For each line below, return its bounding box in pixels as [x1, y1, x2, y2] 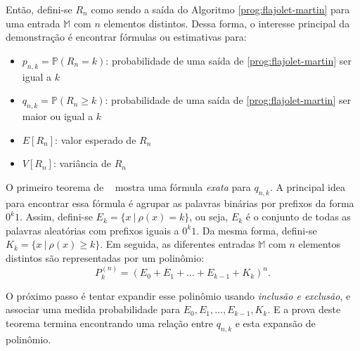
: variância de [53, 156, 112, 171]
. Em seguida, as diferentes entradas [100, 237, 255, 251]
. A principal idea [269, 179, 345, 194]
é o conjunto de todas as [245, 209, 351, 224]
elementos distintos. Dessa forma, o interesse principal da [103, 15, 350, 30]
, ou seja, [189, 209, 229, 224]
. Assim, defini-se [19, 209, 93, 224]
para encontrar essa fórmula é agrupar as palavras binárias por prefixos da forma [6, 195, 354, 210]
